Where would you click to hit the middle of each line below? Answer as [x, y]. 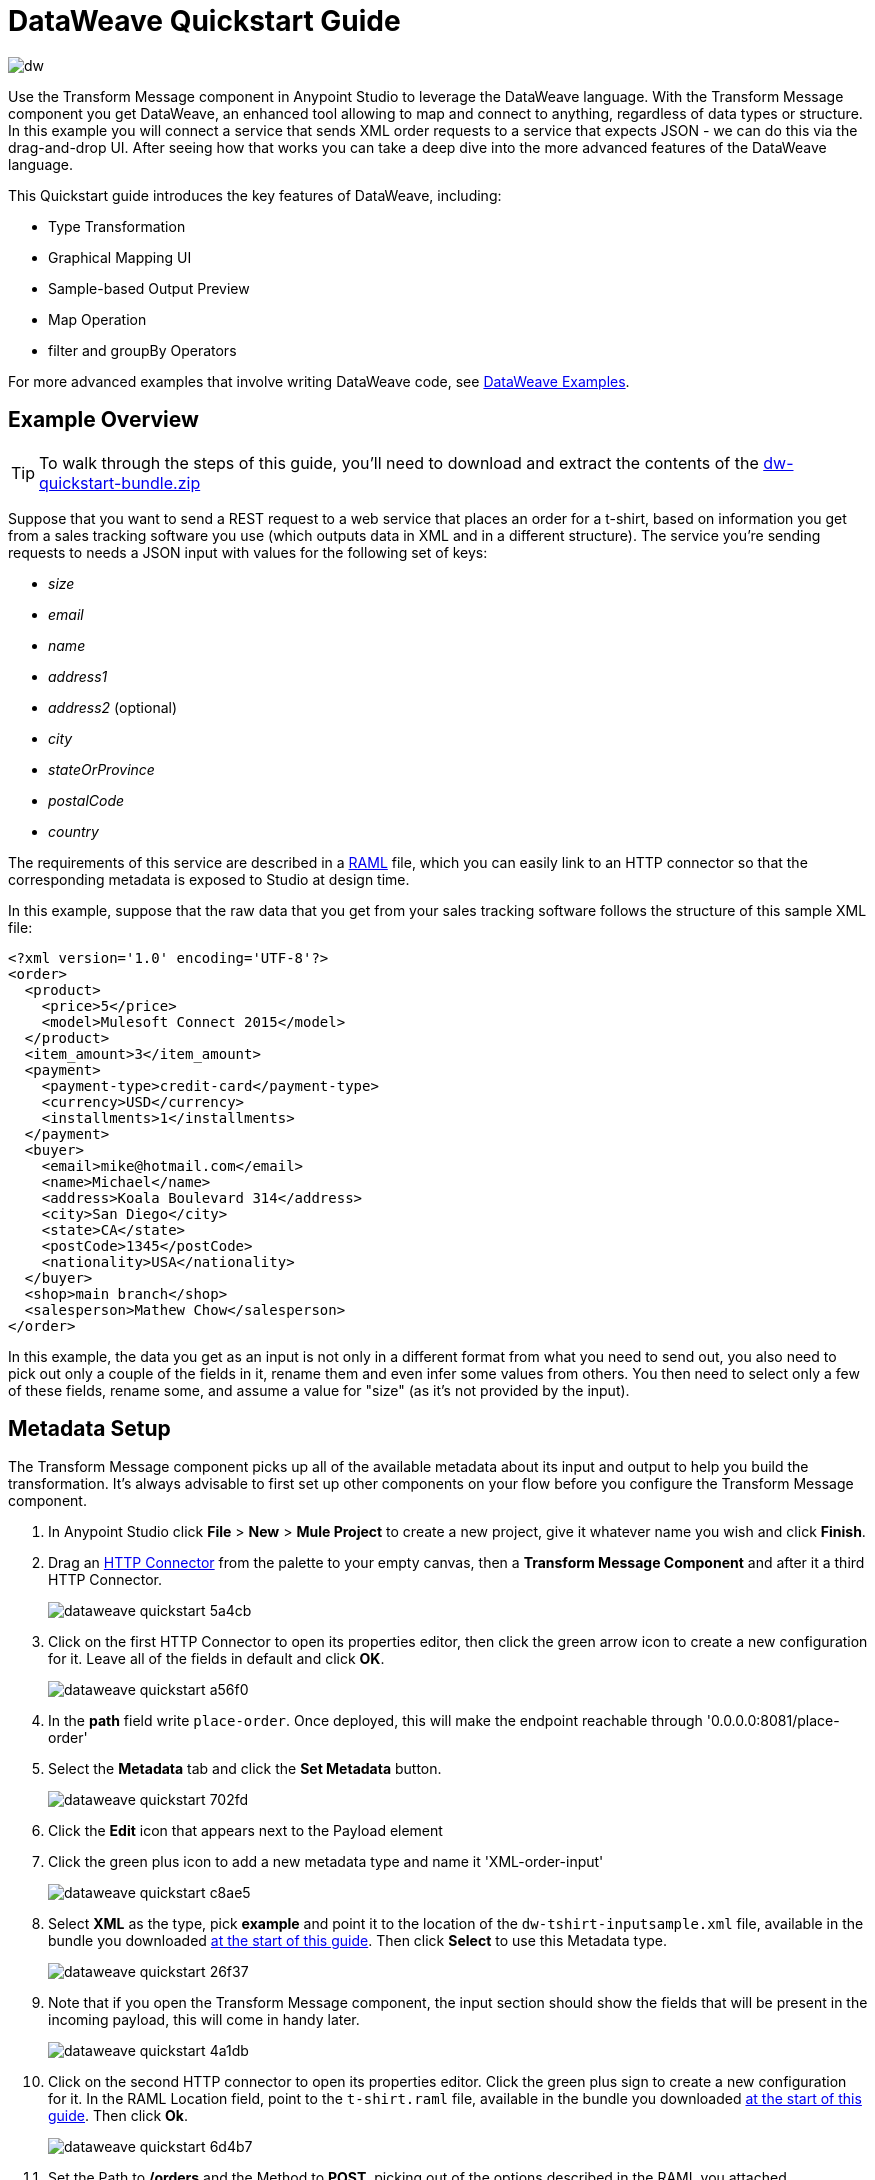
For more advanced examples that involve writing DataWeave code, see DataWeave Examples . [319, 381]
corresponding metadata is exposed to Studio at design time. [209, 879]
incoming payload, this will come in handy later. [204, 2020]
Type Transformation [117, 226]
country [73, 831]
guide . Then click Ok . [118, 2116]
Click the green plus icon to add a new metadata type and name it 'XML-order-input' [326, 1862]
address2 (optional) [113, 707]
